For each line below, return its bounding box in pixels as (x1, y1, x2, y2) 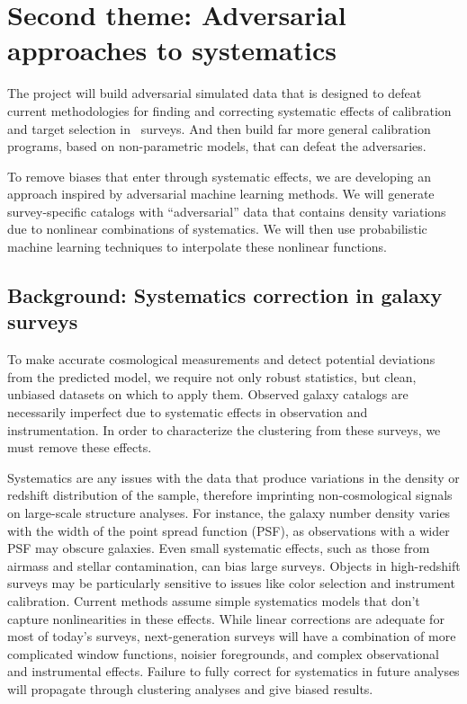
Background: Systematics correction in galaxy (7, 281, 443, 309)
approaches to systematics (7, 31, 337, 68)
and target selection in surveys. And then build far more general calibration (7, 119, 431, 138)
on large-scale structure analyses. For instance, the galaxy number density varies (7, 503, 451, 521)
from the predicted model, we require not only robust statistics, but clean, (7, 367, 417, 386)
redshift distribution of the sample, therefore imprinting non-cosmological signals (7, 486, 453, 504)
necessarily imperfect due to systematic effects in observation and (7, 403, 368, 422)
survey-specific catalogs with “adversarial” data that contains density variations (7, 201, 446, 220)
